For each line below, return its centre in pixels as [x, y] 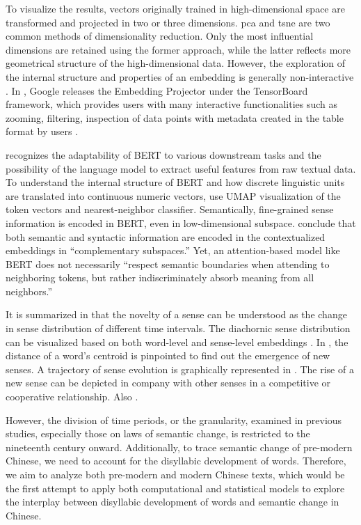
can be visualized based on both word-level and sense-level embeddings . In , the [177, 342]
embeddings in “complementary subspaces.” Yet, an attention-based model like [173, 250]
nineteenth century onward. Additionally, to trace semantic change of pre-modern [179, 447]
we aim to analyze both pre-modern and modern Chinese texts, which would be [175, 474]
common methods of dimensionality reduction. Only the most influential [160, 36]
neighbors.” [29, 291]
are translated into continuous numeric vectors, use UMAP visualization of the [173, 195]
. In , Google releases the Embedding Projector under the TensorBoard [157, 90]
